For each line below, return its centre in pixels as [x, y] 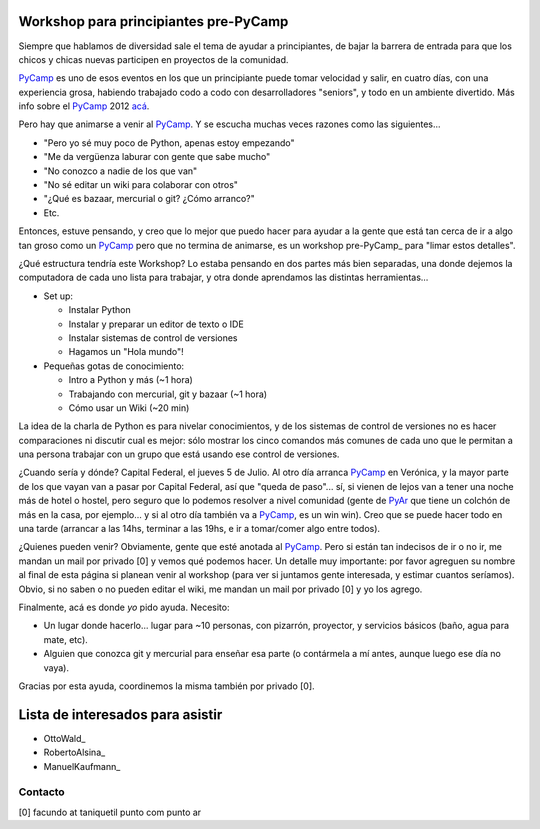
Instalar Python [99, 310]
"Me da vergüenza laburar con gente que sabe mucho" [157, 157]
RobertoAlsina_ [74, 752]
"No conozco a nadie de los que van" [120, 171]
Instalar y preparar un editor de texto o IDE [156, 324]
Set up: [58, 296]
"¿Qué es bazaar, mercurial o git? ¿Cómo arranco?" [149, 199]
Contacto [41, 792]
